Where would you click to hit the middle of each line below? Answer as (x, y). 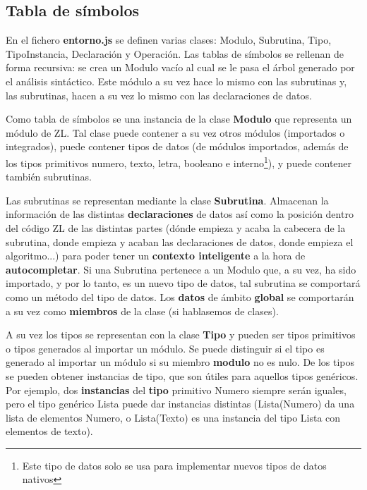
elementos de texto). (49, 431)
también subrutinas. (49, 177)
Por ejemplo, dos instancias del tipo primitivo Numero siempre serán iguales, (176, 390)
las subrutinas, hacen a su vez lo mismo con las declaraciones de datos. (159, 95)
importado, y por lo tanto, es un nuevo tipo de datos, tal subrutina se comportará (183, 283)
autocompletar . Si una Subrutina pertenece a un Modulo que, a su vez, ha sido (181, 269)
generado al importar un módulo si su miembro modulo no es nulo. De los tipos (180, 362)
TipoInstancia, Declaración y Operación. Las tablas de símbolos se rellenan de (175, 53)
